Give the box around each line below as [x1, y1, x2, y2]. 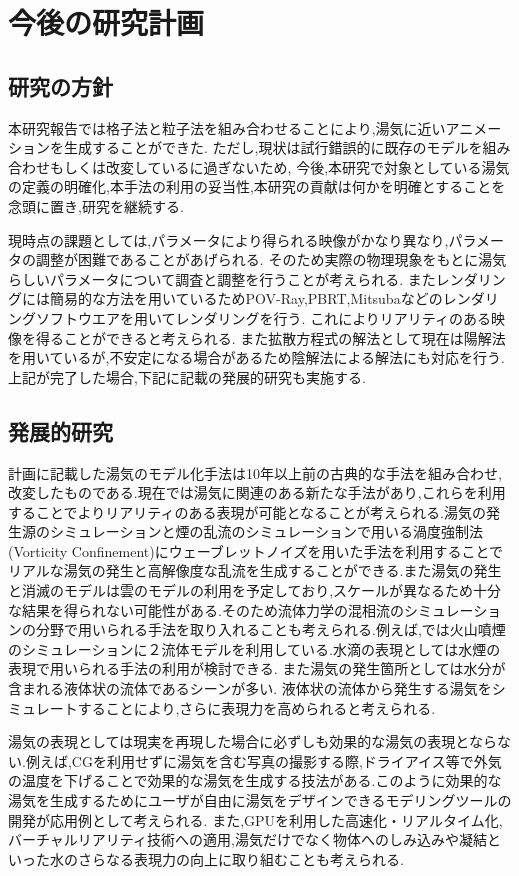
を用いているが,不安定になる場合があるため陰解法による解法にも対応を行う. [8, 347, 505, 368]
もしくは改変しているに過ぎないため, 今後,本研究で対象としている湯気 [49, 156, 510, 177]
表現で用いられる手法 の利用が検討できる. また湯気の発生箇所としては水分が [8, 658, 506, 679]
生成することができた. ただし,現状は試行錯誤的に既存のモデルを [63, 137, 483, 158]
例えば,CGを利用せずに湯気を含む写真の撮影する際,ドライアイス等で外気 [25, 750, 502, 771]
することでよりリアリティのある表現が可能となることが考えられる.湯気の [8, 501, 486, 522]
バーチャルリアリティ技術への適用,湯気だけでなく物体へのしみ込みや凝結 [8, 829, 487, 850]
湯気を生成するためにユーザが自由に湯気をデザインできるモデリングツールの [8, 790, 512, 810]
